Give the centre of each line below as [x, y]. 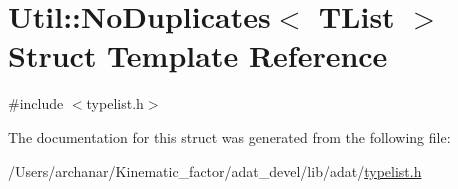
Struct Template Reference [198, 55]
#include [36, 103]
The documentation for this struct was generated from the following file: [229, 136]
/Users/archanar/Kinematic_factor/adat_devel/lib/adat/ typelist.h [215, 170]
